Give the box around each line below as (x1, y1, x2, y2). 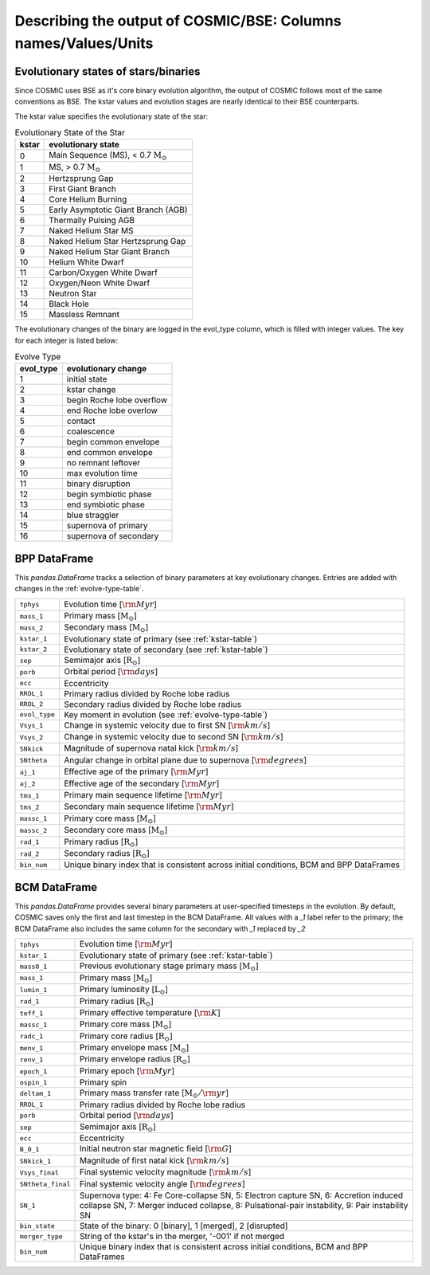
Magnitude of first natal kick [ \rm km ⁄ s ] (79, 1155, 229, 1166)
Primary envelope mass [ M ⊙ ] (79, 1042, 190, 1055)
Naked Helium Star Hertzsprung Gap (49, 236, 186, 247)
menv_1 (19, 1044, 44, 1052)
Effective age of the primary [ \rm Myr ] (64, 766, 209, 777)
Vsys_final (19, 1168, 60, 1177)
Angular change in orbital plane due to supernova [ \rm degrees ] (64, 754, 307, 765)
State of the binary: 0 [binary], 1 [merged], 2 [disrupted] (79, 1220, 288, 1231)
